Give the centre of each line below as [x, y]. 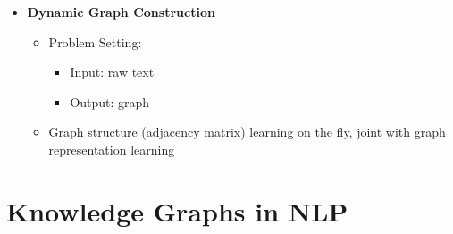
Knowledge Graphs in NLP [177, 210]
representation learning [112, 149]
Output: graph [110, 101]
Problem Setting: [95, 42]
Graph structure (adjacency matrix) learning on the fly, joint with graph [247, 132]
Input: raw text [112, 72]
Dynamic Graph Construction [121, 12]
